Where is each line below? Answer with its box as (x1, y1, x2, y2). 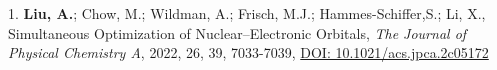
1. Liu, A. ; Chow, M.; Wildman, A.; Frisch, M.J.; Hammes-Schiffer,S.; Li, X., (8, 3, 486, 23)
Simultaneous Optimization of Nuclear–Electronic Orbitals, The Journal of (8, 22, 467, 43)
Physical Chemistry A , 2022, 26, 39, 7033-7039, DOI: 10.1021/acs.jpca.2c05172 (8, 42, 489, 63)
